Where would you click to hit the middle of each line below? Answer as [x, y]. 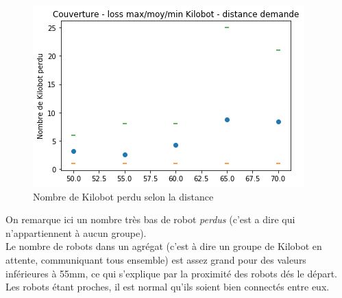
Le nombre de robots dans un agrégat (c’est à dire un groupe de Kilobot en [164, 246]
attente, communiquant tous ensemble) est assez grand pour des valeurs [156, 259]
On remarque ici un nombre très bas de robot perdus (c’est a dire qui [150, 219]
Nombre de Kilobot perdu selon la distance [123, 196]
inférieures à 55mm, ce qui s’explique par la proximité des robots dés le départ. [171, 273]
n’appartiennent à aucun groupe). [76, 232]
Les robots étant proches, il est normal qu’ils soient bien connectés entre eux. [168, 287]
